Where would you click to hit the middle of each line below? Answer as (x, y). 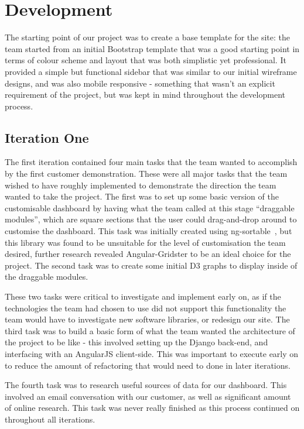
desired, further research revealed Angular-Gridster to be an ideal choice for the (148, 254)
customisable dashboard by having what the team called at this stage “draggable (150, 207)
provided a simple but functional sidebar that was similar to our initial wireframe (151, 71)
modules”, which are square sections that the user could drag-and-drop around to (151, 219)
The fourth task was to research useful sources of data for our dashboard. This (146, 385)
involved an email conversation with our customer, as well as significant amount (148, 396)
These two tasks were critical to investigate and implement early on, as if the (143, 296)
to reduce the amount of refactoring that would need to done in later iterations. (148, 365)
